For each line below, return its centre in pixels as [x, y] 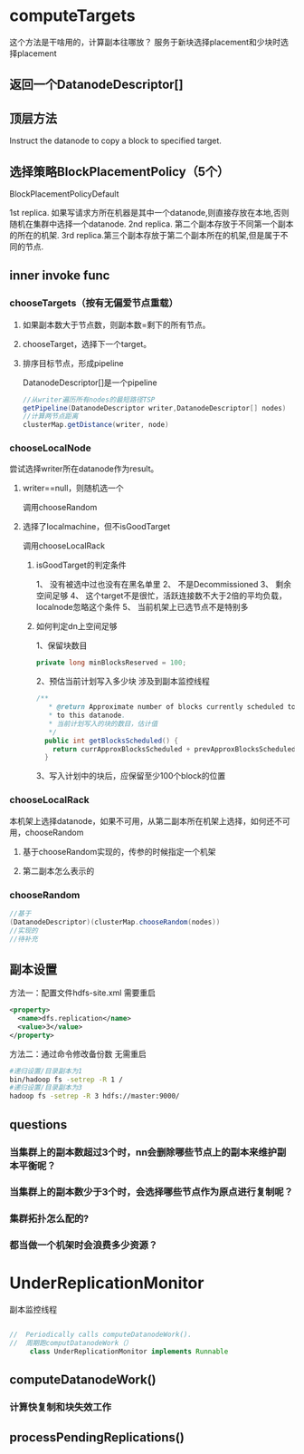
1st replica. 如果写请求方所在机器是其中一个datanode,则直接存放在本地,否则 [149, 212]
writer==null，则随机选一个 [73, 488]
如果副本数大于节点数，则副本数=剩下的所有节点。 [116, 325]
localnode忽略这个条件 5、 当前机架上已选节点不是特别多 [142, 607]
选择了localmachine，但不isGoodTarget [96, 527]
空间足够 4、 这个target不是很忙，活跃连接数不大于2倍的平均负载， [161, 596]
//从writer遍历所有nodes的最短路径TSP [89, 400]
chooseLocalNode [51, 448]
